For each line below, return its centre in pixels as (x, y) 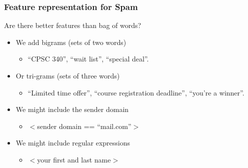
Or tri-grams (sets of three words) (68, 75)
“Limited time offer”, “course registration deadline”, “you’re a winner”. (136, 92)
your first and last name (74, 159)
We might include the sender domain (72, 109)
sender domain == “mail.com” (84, 126)
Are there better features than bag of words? (73, 25)
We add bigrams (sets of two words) (71, 42)
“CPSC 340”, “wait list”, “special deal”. (88, 59)
